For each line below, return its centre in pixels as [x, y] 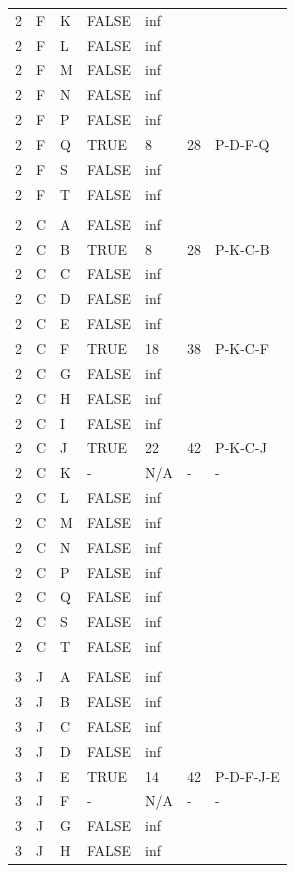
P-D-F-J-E [247, 775]
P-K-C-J [241, 447]
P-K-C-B [242, 248]
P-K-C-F [242, 347]
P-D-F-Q [242, 143]
